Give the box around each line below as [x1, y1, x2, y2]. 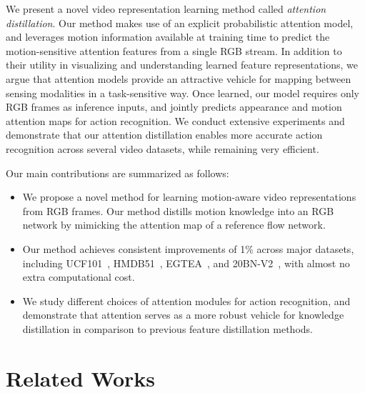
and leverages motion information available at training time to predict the [6, 29, 330, 44]
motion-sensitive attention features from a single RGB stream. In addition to [6, 43, 342, 58]
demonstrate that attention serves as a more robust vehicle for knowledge [22, 307, 344, 322]
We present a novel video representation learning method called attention [6, 1, 326, 16]
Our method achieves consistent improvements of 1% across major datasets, [22, 241, 354, 256]
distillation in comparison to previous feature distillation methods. [22, 321, 313, 336]
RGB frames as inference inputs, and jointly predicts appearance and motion [6, 99, 342, 114]
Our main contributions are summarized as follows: [6, 165, 229, 180]
